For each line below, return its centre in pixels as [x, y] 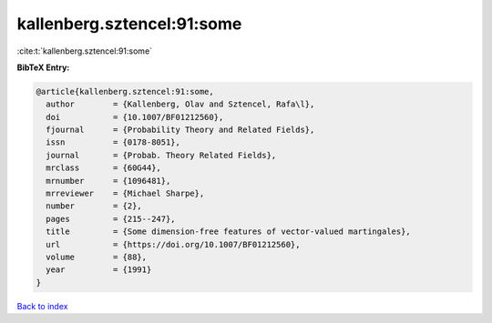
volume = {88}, [97, 257]
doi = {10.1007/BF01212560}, [135, 117]
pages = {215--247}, [111, 219]
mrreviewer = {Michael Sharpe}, [125, 194]
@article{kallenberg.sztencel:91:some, [125, 91]
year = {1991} [99, 270]
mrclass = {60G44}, [103, 168]
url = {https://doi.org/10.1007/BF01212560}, [173, 244]
